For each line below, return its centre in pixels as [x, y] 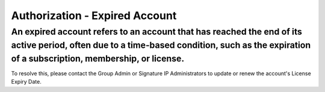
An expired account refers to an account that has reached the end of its [156, 32]
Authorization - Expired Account [94, 16]
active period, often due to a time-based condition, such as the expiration [161, 45]
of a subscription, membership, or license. [98, 59]
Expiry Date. [26, 82]
